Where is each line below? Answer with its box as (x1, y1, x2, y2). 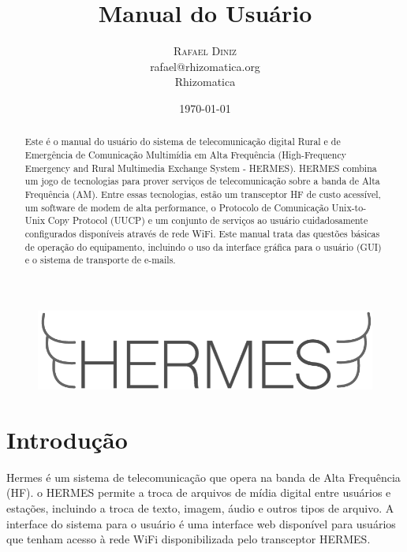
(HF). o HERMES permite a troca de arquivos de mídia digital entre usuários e (6, 484, 391, 501)
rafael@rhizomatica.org (150, 58, 260, 74)
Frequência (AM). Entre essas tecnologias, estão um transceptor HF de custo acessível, (24, 187, 381, 200)
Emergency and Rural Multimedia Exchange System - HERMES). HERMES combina (24, 161, 377, 174)
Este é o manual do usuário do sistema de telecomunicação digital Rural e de (24, 135, 341, 148)
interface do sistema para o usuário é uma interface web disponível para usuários (6, 515, 396, 531)
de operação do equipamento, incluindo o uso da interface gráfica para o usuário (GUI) (24, 240, 382, 253)
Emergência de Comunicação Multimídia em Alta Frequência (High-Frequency (24, 147, 346, 161)
